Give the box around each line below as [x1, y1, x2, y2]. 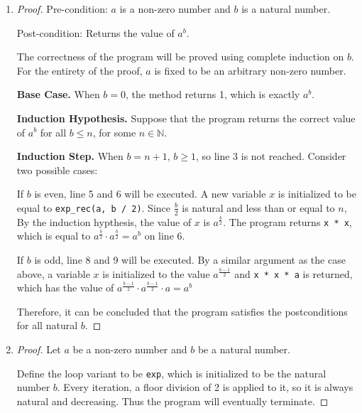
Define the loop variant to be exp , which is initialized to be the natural [16, 365, 327, 380]
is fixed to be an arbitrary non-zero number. [154, 63, 346, 77]
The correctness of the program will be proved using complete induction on [16, 49, 344, 64]
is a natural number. [241, 1, 331, 16]
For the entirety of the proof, [16, 63, 143, 77]
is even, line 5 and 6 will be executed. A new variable [34, 186, 266, 201]
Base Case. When [16, 87, 100, 102]
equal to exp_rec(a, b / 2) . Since [16, 200, 171, 215]
